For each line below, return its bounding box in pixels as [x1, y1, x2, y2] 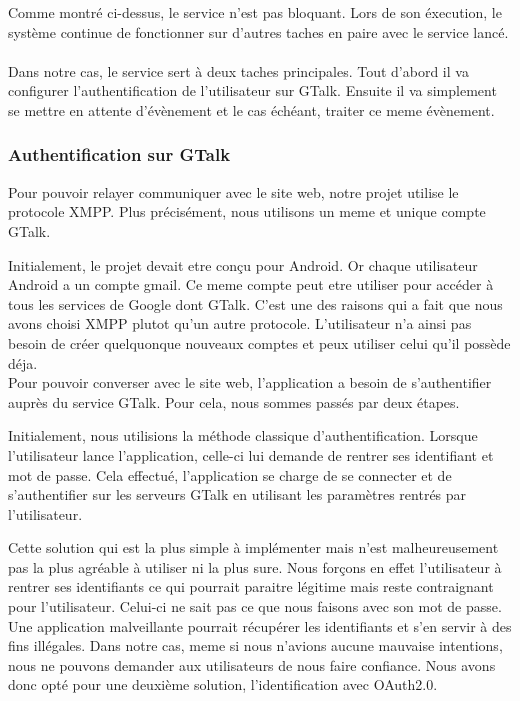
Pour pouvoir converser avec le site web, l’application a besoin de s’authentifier [8, 372, 492, 393]
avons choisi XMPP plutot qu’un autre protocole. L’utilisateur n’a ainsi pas [8, 313, 472, 334]
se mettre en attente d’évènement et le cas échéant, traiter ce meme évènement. [8, 99, 495, 120]
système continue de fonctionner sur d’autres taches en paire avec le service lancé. [8, 21, 509, 42]
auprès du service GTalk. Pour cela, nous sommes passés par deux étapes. [8, 391, 460, 412]
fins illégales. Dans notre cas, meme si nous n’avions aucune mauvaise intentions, [8, 635, 503, 656]
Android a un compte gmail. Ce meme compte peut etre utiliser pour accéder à [8, 274, 494, 295]
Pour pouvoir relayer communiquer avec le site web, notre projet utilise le [8, 181, 459, 202]
